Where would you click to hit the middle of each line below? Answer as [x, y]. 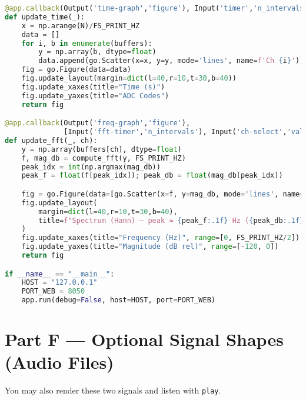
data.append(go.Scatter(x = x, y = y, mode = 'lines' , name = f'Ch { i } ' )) [171, 61]
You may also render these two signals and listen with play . [113, 390]
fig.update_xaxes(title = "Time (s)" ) [93, 87]
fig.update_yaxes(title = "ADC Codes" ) [95, 96]
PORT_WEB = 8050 [53, 291]
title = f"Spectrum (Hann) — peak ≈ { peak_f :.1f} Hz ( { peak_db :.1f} [171, 220]
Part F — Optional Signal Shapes [144, 339]
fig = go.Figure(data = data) [76, 70]
